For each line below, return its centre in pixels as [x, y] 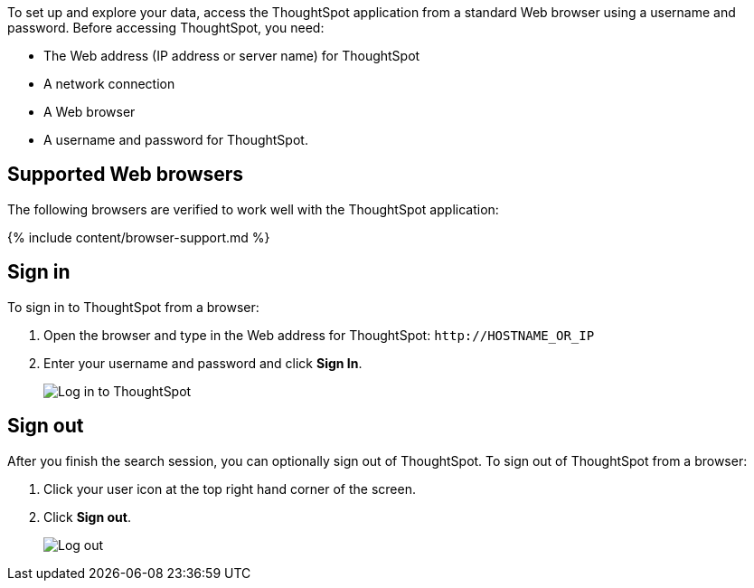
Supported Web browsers [126, 175]
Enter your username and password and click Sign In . [203, 363]
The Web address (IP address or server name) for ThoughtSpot [232, 56]
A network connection [109, 84]
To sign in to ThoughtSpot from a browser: [133, 307]
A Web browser [90, 112]
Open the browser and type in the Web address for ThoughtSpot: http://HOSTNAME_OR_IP [319, 335]
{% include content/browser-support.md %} [139, 237]
